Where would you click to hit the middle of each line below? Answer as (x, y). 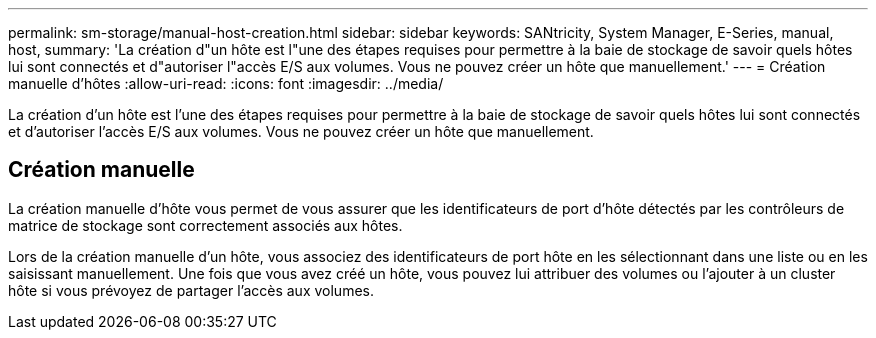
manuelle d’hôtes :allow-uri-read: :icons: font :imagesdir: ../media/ (226, 83)
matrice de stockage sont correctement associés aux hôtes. (205, 225)
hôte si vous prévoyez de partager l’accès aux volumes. (191, 290)
